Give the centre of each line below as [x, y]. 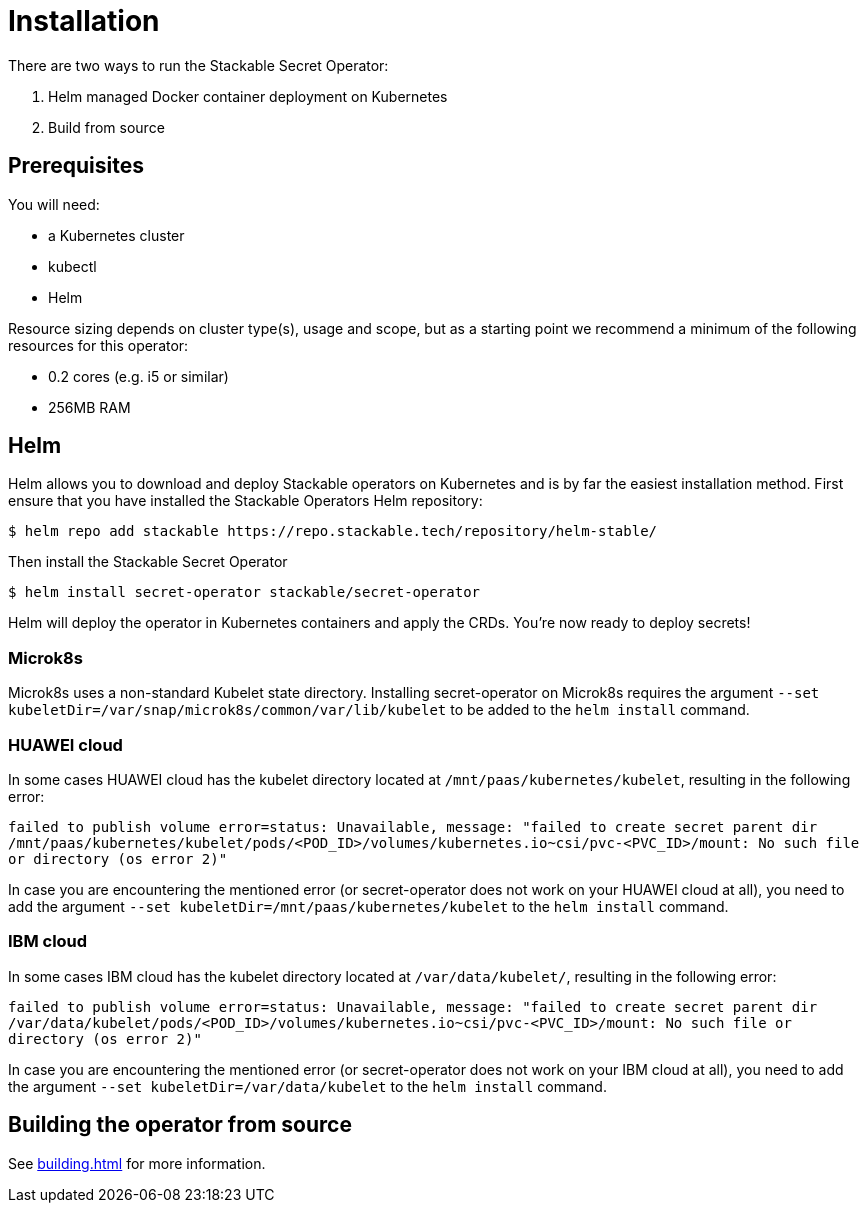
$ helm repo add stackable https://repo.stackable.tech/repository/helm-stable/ [333, 531]
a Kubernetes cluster [116, 235]
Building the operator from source [180, 1125]
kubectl [72, 266]
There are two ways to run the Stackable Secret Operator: [198, 65]
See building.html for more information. [137, 1163]
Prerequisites [76, 166]
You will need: [54, 204]
